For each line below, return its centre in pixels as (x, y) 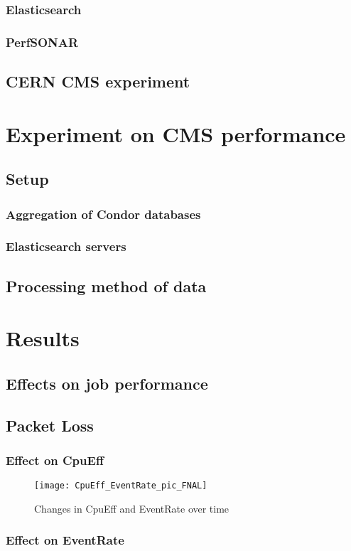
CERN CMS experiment (98, 81)
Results (43, 338)
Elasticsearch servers (66, 246)
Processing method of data (106, 285)
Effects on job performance (107, 383)
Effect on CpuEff (55, 460)
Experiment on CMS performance (176, 133)
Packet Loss (50, 425)
